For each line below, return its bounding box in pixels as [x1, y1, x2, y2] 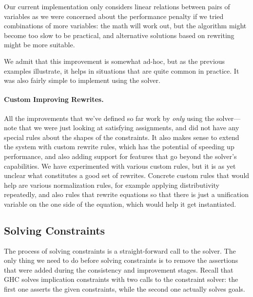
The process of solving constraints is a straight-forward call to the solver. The [4, 245, 236, 256]
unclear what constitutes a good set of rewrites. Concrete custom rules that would [4, 170, 250, 180]
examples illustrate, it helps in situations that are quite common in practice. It [4, 65, 239, 76]
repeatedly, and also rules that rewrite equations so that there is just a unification [4, 189, 249, 199]
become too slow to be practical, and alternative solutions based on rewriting [4, 30, 234, 40]
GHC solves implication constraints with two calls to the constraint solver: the [4, 274, 238, 284]
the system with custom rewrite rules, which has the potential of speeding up [4, 141, 234, 152]
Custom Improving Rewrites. [4, 94, 104, 104]
